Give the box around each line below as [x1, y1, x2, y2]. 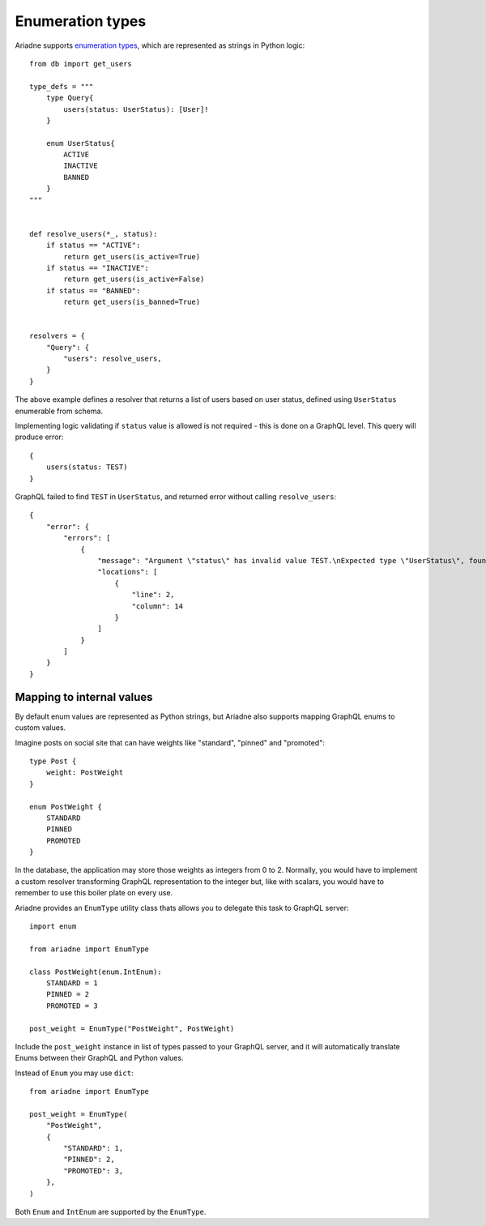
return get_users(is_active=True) [63, 252, 201, 261]
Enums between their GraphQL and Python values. [15, 1053, 184, 1063]
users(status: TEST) [45, 463, 128, 472]
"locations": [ [97, 567, 158, 577]
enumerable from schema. [15, 406, 104, 416]
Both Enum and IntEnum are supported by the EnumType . [15, 1207, 207, 1216]
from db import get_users [29, 59, 133, 68]
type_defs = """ [29, 82, 94, 91]
